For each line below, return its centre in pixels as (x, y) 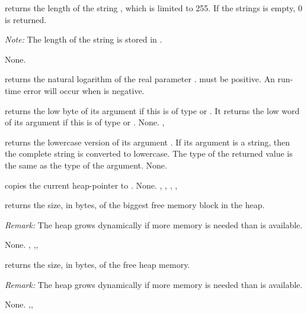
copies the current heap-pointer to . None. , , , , (91, 185)
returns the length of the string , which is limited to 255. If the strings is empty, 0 (153, 8)
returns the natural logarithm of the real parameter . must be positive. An (140, 79)
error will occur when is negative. (84, 90)
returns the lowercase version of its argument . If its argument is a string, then (148, 142)
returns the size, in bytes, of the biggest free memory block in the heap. (135, 205)
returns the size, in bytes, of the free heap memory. (97, 264)
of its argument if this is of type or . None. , (85, 122)
